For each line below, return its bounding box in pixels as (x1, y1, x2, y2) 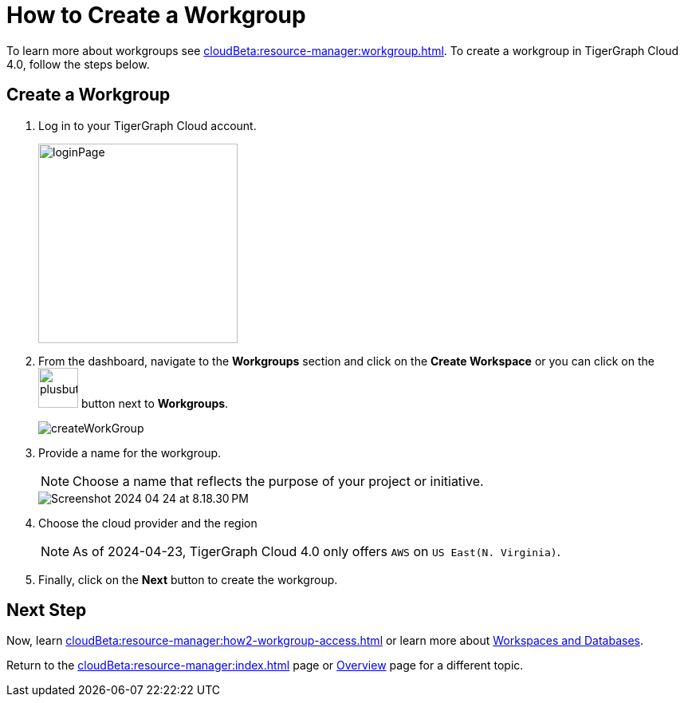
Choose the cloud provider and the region (38, 515, 257, 530)
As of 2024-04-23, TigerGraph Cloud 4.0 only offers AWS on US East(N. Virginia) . (73, 543, 561, 559)
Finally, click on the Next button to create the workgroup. (38, 572, 338, 586)
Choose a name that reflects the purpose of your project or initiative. (73, 472, 484, 489)
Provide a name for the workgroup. (38, 445, 222, 460)
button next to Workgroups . (81, 396, 229, 410)
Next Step (6, 600, 87, 621)
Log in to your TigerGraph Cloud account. (38, 118, 257, 132)
